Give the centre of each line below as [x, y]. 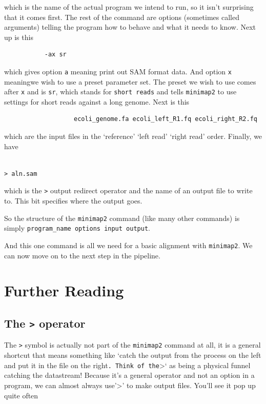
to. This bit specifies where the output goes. [73, 201]
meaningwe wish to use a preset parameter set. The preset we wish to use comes [130, 81]
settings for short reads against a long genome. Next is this [97, 101]
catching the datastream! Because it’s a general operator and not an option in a [129, 375]
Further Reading [64, 290]
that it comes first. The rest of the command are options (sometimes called [122, 17]
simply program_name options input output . [77, 228]
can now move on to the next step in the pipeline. [82, 255]
